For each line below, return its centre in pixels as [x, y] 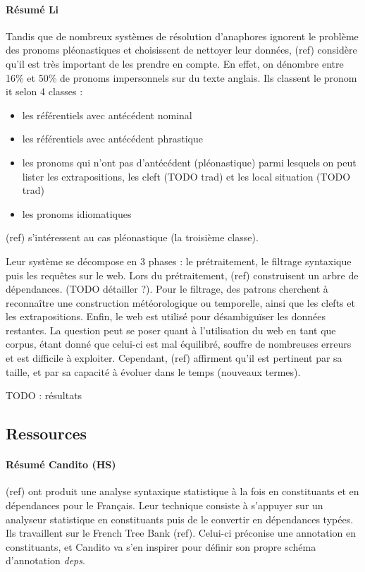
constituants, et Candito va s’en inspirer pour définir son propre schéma [161, 546]
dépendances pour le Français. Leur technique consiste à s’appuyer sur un [165, 505]
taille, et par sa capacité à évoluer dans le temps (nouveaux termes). [153, 371]
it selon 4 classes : [44, 91]
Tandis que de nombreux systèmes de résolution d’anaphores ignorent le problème [182, 36]
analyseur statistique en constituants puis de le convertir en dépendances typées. [180, 519]
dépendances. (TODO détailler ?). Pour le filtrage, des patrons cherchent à [167, 289]
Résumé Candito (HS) [61, 464]
